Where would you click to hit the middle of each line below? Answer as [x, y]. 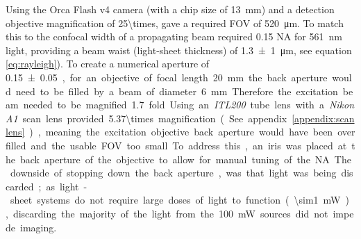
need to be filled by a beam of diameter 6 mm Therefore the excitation [177, 91]
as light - [67, 186]
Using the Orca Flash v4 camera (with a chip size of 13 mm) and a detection [170, 9]
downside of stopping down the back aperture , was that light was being [173, 173]
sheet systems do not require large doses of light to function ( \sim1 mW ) [179, 200]
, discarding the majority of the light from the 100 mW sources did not [167, 213]
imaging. [38, 227]
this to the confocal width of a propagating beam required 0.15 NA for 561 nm [174, 36]
